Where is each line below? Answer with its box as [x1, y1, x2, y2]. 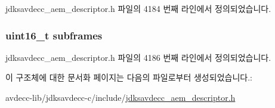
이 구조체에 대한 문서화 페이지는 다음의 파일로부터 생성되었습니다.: [5, 71, 252, 84]
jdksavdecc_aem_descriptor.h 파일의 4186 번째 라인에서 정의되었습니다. [5, 51, 271, 63]
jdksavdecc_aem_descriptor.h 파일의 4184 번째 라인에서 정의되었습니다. [5, 2, 271, 14]
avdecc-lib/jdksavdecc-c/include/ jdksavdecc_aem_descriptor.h [5, 91, 236, 103]
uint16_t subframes [5, 27, 103, 42]
